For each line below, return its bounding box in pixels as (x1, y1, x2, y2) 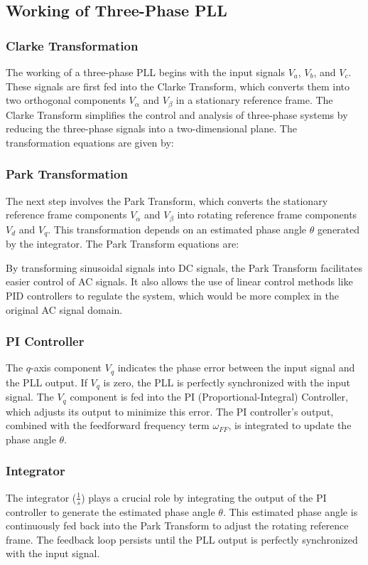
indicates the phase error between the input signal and (117, 360, 355, 375)
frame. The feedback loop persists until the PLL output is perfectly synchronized (6, 532, 358, 546)
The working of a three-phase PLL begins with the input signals (6, 65, 285, 79)
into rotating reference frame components (177, 207, 357, 222)
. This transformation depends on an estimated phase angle (48, 221, 306, 236)
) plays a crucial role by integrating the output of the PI (81, 490, 327, 505)
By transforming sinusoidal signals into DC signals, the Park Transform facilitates (6, 260, 362, 275)
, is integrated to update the (228, 418, 352, 433)
